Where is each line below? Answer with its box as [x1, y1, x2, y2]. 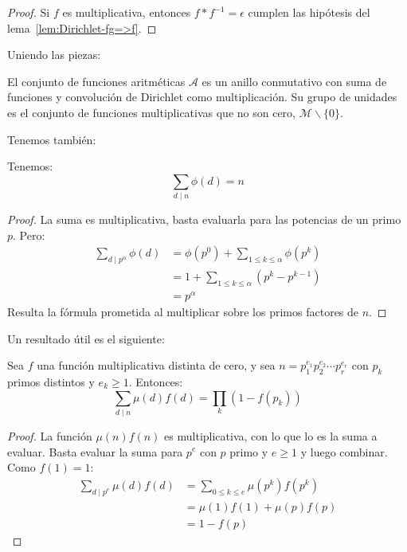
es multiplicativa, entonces [62, 4, 191, 20]
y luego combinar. [300, 443, 388, 460]
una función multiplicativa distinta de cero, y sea [37, 357, 276, 374]
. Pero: [13, 226, 45, 243]
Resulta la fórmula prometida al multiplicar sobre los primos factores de [7, 303, 359, 320]
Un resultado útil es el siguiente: [7, 330, 165, 346]
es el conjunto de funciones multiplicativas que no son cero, [7, 104, 295, 120]
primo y [229, 443, 268, 460]
